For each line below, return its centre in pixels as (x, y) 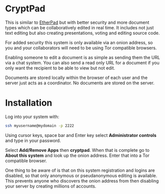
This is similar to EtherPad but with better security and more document (77, 22)
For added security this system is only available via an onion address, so (79, 42)
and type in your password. (33, 140)
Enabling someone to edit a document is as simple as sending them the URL (82, 57)
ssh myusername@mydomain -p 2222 (40, 126)
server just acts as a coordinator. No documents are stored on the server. (80, 83)
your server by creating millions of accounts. (51, 186)
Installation (29, 103)
